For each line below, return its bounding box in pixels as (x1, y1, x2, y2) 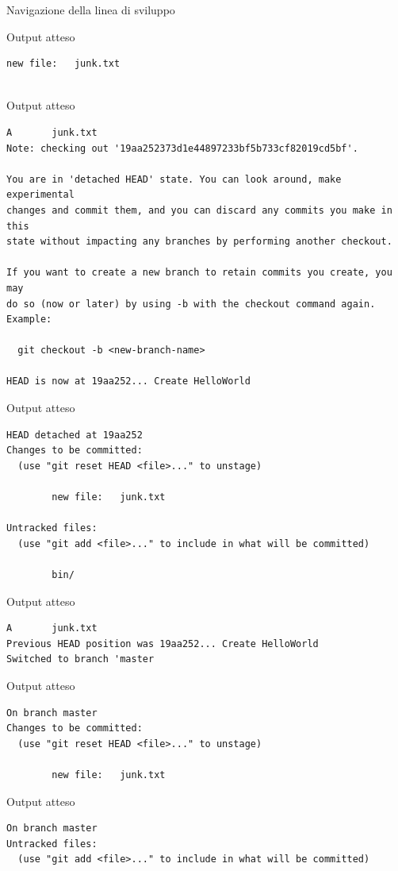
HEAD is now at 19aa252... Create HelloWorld (6, 376, 251, 387)
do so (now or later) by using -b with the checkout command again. (6, 298, 376, 310)
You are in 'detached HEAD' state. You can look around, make (6, 173, 342, 185)
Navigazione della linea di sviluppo (6, 2, 175, 17)
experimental (6, 189, 75, 201)
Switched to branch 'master (6, 653, 155, 665)
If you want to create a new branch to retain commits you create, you (6, 267, 392, 279)
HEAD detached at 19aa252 (6, 429, 143, 441)
